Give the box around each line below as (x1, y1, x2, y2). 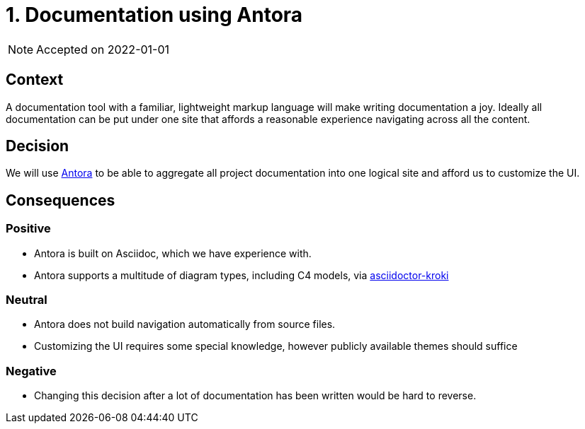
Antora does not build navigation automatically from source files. (34, 318, 336, 331)
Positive (6, 221, 51, 236)
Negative (6, 363, 57, 378)
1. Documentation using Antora (6, 3, 303, 27)
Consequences (6, 191, 115, 209)
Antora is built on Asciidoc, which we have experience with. (34, 247, 312, 259)
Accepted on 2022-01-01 (36, 42, 170, 57)
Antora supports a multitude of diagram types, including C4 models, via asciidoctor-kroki (34, 269, 449, 281)
